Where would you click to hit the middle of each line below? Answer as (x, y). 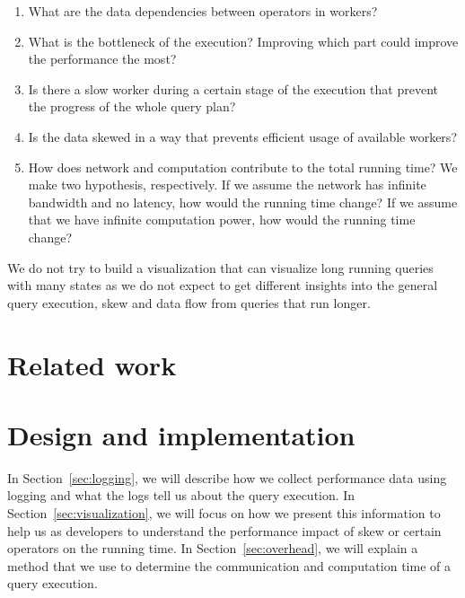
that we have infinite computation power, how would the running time (222, 220)
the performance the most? (102, 59)
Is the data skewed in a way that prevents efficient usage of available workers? (242, 136)
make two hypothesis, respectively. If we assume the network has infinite (227, 185)
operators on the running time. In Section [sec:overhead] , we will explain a (213, 548)
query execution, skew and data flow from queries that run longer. (189, 302)
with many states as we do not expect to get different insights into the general (223, 285)
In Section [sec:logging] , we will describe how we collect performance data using (227, 477)
